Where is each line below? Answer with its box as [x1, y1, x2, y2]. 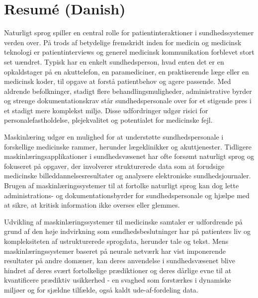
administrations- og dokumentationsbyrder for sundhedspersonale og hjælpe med [4, 190, 250, 200]
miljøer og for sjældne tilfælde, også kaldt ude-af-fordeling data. [4, 284, 198, 295]
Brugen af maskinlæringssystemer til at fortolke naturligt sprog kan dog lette [4, 180, 239, 191]
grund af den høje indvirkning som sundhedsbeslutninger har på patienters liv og [4, 226, 251, 236]
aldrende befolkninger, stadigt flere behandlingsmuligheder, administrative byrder [4, 85, 252, 96]
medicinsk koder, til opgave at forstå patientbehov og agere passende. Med [4, 76, 231, 86]
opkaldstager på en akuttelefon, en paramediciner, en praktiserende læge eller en [4, 66, 249, 76]
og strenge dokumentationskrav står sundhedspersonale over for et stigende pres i [4, 95, 252, 106]
